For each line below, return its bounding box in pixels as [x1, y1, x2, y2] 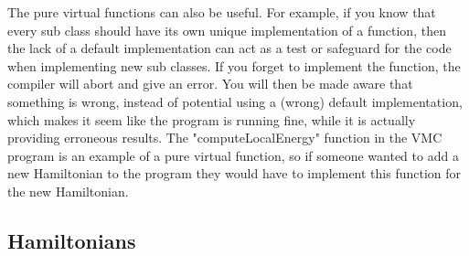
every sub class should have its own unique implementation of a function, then [7, 20, 446, 39]
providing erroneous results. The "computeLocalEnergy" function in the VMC [7, 128, 442, 147]
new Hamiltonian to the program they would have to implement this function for [7, 164, 462, 183]
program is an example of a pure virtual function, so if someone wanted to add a [7, 145, 459, 165]
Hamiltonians [7, 226, 136, 254]
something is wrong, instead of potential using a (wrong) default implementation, [7, 91, 463, 111]
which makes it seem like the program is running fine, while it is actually [7, 110, 416, 129]
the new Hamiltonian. [7, 181, 129, 200]
